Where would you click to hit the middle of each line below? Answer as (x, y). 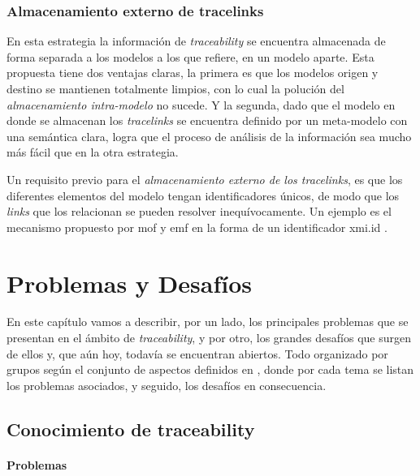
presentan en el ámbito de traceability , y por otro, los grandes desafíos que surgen (209, 338)
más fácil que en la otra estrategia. (93, 152)
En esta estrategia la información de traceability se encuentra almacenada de (196, 41)
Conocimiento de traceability (131, 429)
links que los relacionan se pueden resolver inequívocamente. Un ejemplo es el (199, 211)
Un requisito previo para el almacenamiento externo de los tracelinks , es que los (205, 179)
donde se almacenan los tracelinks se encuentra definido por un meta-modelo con (207, 120)
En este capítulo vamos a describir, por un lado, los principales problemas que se (208, 322)
